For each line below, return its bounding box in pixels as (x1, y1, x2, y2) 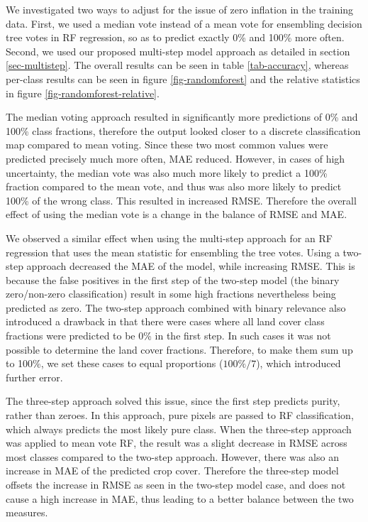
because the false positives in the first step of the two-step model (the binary (6, 272, 340, 287)
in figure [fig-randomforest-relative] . (6, 85, 160, 100)
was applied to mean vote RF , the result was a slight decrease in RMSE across (6, 435, 347, 450)
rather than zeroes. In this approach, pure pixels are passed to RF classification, (6, 408, 354, 423)
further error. (6, 369, 63, 384)
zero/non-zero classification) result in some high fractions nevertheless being (6, 286, 336, 301)
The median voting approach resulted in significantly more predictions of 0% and (6, 109, 358, 124)
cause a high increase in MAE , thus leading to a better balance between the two (6, 491, 354, 506)
